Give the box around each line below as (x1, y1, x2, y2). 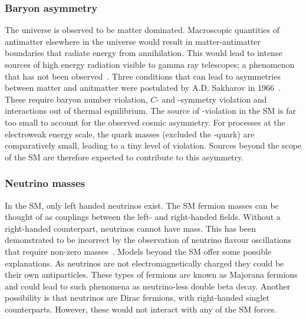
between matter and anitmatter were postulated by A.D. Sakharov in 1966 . (5, 81, 281, 94)
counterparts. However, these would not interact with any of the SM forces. (5, 302, 277, 315)
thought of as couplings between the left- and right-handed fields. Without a (5, 211, 281, 223)
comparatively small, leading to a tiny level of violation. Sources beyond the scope (5, 139, 302, 152)
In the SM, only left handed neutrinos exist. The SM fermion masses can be (5, 199, 279, 211)
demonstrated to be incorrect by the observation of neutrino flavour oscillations (5, 234, 291, 246)
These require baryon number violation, (5, 93, 148, 105)
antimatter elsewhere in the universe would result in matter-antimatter (5, 35, 261, 47)
